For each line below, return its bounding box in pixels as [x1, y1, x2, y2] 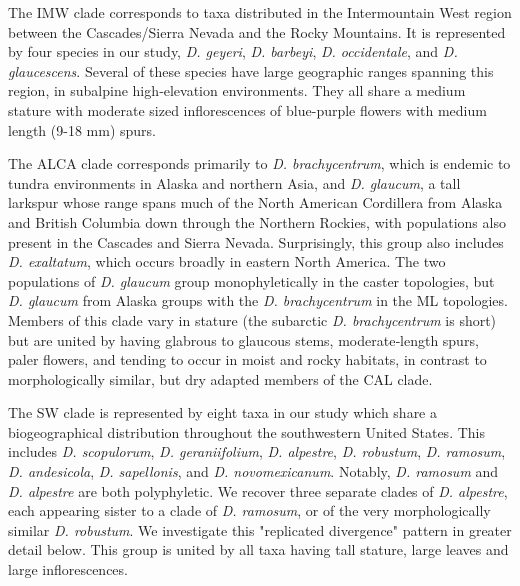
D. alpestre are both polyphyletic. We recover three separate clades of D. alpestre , [8, 480, 508, 501]
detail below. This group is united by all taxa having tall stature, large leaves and [8, 539, 509, 560]
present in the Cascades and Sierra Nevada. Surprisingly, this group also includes [8, 231, 504, 252]
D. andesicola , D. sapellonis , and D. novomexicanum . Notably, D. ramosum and [8, 461, 499, 482]
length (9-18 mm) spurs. [8, 119, 156, 140]
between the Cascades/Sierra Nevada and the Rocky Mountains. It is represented [8, 21, 506, 42]
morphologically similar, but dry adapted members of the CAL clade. [8, 368, 433, 389]
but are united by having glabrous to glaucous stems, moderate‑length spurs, [8, 329, 479, 350]
